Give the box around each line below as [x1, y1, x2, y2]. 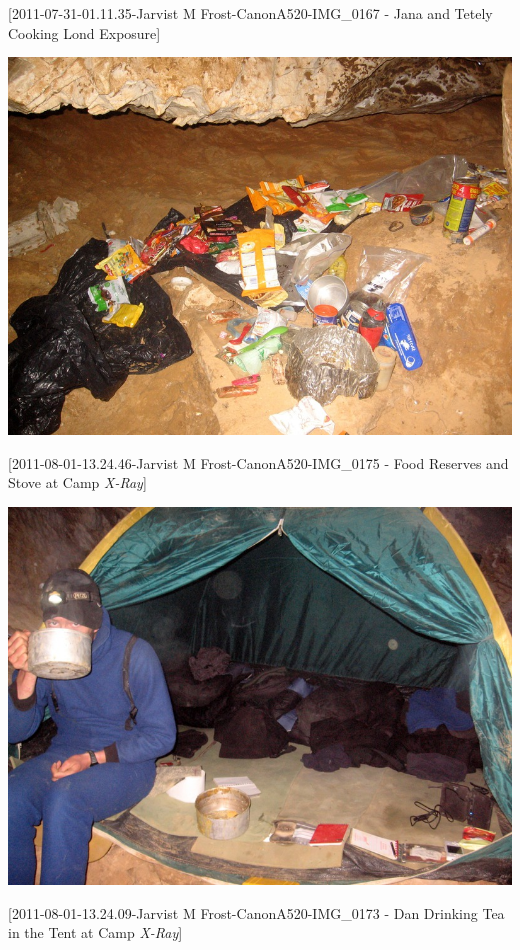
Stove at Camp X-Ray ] [8, 472, 147, 493]
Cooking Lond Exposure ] [8, 22, 161, 43]
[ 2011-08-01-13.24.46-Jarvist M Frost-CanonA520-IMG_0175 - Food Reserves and [8, 452, 509, 473]
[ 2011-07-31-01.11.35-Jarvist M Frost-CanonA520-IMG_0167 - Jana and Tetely [8, 3, 493, 23]
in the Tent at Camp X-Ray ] [8, 922, 183, 943]
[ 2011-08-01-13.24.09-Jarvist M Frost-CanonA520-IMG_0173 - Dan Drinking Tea [8, 902, 505, 923]
